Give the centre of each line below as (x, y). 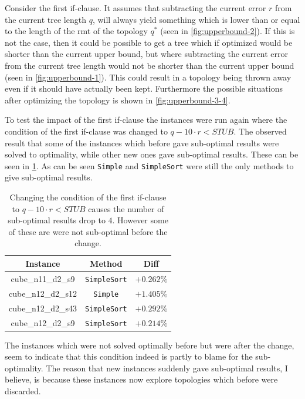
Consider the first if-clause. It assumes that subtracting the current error (135, 8)
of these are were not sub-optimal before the (88, 231)
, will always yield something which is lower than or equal (196, 19)
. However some (140, 220)
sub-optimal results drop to (57, 220)
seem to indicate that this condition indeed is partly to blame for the (129, 356)
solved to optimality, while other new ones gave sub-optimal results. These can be (152, 154)
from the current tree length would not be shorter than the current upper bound (150, 65)
